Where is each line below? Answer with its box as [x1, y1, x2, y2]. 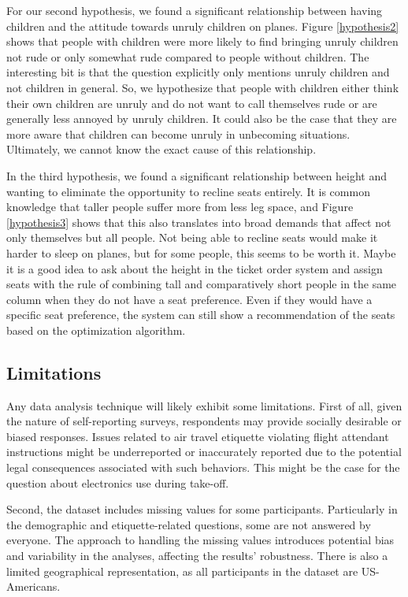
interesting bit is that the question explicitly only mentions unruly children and [6, 64, 390, 80]
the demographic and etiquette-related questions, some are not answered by [6, 516, 371, 532]
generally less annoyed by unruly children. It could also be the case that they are [6, 110, 397, 127]
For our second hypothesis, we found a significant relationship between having [6, 2, 383, 18]
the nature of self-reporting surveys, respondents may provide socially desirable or [6, 413, 402, 429]
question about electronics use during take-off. [6, 474, 229, 491]
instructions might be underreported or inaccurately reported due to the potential [6, 443, 402, 460]
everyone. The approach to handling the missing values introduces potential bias [6, 532, 395, 548]
